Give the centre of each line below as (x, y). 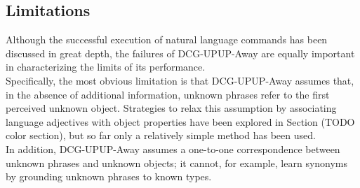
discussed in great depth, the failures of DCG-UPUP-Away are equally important (180, 53)
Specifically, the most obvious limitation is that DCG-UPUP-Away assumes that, (180, 80)
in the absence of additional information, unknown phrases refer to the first (168, 94)
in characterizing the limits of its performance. (106, 67)
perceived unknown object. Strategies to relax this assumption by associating (171, 108)
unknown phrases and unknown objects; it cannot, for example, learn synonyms (177, 162)
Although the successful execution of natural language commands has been (167, 39)
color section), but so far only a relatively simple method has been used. (161, 135)
